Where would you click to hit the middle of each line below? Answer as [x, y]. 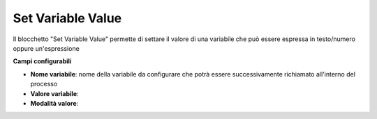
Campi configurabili [42, 61]
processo [44, 84]
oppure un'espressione [46, 48]
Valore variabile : [55, 93]
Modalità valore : [54, 103]
